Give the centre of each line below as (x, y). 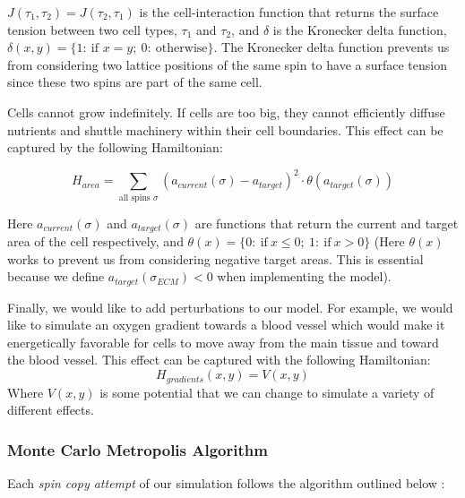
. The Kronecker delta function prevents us (332, 47)
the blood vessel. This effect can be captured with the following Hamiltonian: (219, 360)
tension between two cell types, (92, 29)
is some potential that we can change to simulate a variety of (267, 392)
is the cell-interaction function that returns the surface (289, 12)
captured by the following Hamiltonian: (115, 147)
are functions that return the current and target (327, 223)
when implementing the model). (304, 276)
